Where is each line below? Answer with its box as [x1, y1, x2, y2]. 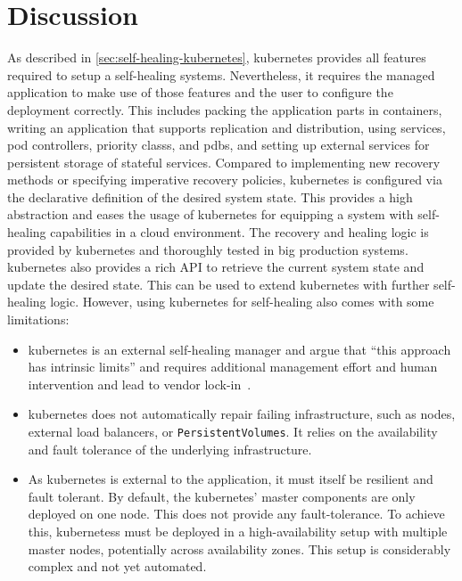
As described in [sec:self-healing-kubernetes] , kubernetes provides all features [7, 48, 426, 67]
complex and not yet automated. [28, 557, 207, 576]
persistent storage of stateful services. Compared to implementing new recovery [7, 152, 441, 171]
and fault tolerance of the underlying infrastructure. [28, 439, 312, 458]
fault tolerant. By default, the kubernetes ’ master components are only [28, 487, 416, 505]
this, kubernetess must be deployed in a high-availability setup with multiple [28, 522, 448, 541]
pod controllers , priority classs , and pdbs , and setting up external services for [7, 135, 430, 154]
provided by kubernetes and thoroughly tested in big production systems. [7, 240, 408, 258]
